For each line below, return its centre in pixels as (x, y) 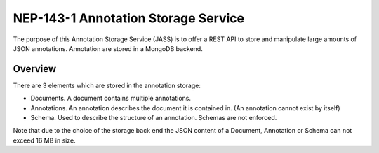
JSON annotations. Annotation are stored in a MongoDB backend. (108, 48)
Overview (35, 69)
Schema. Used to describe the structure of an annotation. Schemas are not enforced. (154, 118)
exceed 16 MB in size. (45, 140)
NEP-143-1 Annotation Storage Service (129, 18)
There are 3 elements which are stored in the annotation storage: (107, 85)
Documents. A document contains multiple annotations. (111, 99)
